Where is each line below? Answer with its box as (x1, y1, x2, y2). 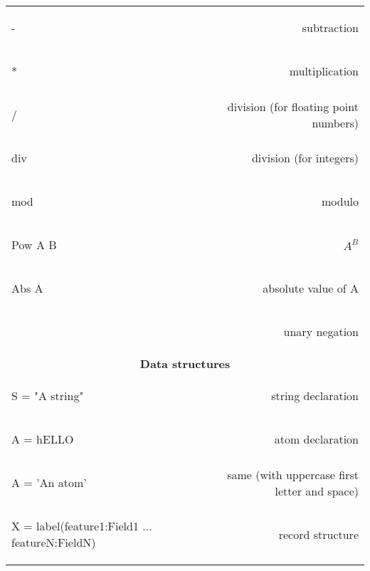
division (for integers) (251, 150, 359, 166)
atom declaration (274, 431, 359, 447)
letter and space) (275, 482, 359, 499)
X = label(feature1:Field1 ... (11, 518, 152, 534)
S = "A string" (11, 387, 84, 404)
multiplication (289, 63, 359, 79)
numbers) (312, 114, 359, 131)
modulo (321, 193, 359, 209)
